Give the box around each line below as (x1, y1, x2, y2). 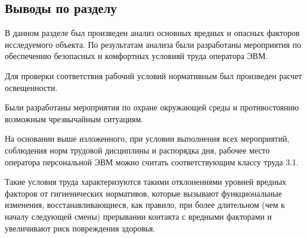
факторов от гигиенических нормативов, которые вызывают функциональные (5, 187, 282, 199)
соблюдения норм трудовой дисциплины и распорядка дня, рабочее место (5, 144, 270, 156)
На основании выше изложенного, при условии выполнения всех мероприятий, (5, 132, 290, 145)
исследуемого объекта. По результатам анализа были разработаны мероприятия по (5, 38, 301, 50)
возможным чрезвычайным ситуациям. (5, 112, 143, 125)
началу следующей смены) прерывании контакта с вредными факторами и (5, 210, 272, 222)
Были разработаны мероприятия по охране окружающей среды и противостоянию (5, 101, 299, 113)
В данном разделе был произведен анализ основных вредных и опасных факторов (5, 27, 300, 39)
